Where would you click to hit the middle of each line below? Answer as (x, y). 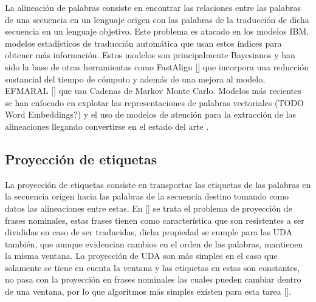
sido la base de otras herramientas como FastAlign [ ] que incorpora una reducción (157, 66)
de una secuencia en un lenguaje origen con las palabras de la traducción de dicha (157, 19)
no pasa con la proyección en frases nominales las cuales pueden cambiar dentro (153, 279)
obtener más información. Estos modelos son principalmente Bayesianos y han (150, 55)
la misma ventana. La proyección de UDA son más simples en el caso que (141, 256)
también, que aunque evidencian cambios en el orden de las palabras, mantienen (154, 243)
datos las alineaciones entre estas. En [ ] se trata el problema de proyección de (149, 208)
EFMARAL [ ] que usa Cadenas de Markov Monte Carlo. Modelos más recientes (153, 91)
